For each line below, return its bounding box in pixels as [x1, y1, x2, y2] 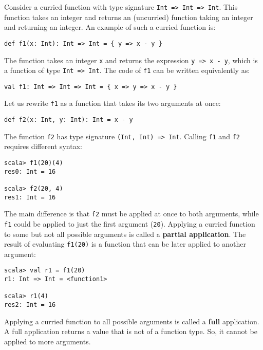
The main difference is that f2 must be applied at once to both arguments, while [4, 208, 259, 219]
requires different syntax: [4, 141, 82, 152]
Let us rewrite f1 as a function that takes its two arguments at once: [4, 98, 221, 108]
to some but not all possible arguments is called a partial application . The [4, 228, 246, 239]
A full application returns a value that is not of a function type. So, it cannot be [4, 326, 258, 337]
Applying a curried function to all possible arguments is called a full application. [4, 316, 259, 326]
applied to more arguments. [4, 336, 91, 346]
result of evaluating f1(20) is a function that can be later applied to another [4, 238, 247, 249]
